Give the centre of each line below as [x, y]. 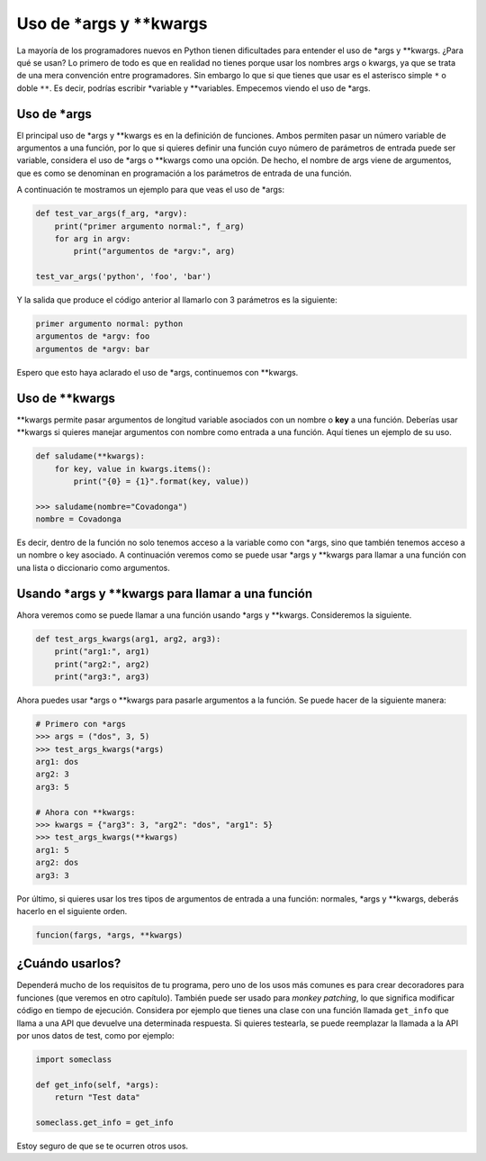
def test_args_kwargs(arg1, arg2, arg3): [128, 639]
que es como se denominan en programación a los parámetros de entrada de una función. [184, 173]
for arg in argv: [93, 238]
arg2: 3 [52, 774]
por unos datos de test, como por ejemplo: [95, 1035]
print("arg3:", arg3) [102, 676]
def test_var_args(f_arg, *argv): [112, 213]
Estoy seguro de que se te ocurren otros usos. [103, 1146]
